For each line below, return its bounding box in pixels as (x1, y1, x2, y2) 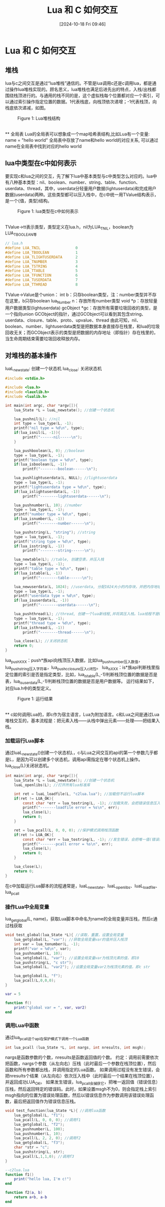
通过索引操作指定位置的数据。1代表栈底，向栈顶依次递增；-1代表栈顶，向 (9, 98, 157, 104)
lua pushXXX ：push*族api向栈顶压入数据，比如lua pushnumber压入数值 (5, 657, 138, 664)
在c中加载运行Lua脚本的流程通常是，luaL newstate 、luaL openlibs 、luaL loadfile (5, 882, 156, 890)
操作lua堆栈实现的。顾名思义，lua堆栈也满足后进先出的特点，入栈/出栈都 (9, 86, 157, 92)
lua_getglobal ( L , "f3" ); (14, 1141, 65, 1145)
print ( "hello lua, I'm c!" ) (14, 1176, 71, 1182)
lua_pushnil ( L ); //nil (14, 417, 60, 422)
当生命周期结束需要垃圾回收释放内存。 (5, 335, 82, 341)
